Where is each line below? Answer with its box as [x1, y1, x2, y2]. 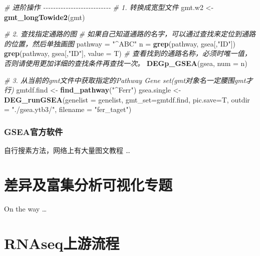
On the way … [4, 203, 47, 213]
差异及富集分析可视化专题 [4, 174, 173, 194]
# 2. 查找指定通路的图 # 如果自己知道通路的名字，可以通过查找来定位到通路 [4, 28, 256, 39]
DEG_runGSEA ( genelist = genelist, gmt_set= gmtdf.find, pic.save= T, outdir [4, 94, 250, 104]
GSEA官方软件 [4, 125, 63, 137]
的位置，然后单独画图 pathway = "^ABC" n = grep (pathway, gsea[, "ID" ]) [4, 38, 236, 48]
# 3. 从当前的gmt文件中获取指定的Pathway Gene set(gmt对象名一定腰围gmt [4, 74, 246, 85]
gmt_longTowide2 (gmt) [4, 11, 85, 22]
